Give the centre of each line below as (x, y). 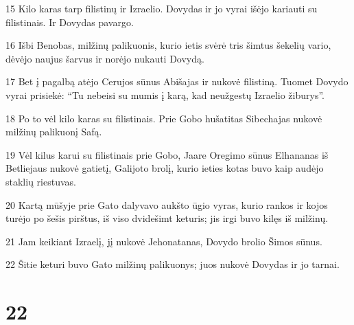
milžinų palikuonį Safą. (54, 132)
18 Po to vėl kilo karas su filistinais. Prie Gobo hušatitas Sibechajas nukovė (164, 118)
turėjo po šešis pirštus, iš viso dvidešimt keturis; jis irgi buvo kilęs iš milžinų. (167, 218)
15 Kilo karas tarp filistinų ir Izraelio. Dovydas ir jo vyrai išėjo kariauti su (162, 8)
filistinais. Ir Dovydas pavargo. (70, 22)
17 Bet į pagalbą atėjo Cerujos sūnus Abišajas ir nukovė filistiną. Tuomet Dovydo (177, 81)
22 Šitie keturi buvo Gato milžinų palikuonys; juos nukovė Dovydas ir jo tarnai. (173, 264)
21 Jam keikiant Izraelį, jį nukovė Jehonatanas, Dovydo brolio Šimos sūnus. (164, 241)
